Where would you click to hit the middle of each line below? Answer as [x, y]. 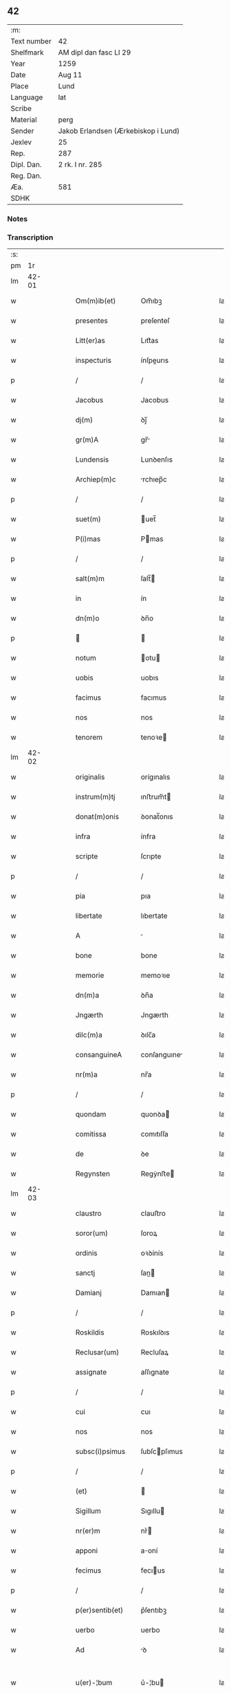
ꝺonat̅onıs [157, 817]
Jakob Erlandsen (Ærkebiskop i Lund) [119, 130]
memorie [90, 976]
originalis [90, 777]
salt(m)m [90, 579]
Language [27, 97]
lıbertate [154, 916]
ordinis [86, 1253]
